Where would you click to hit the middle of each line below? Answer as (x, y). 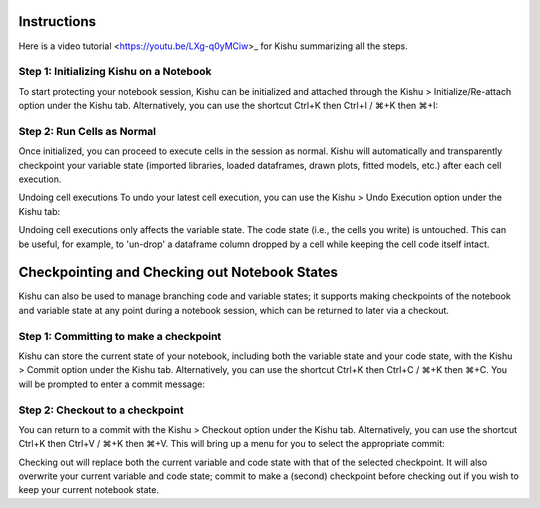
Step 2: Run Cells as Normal (87, 131)
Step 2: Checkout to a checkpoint (101, 410)
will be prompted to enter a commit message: (111, 384)
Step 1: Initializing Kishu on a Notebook (115, 72)
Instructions (57, 21)
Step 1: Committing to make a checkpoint (120, 336)
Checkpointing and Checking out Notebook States (178, 272)
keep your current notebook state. (89, 490)
